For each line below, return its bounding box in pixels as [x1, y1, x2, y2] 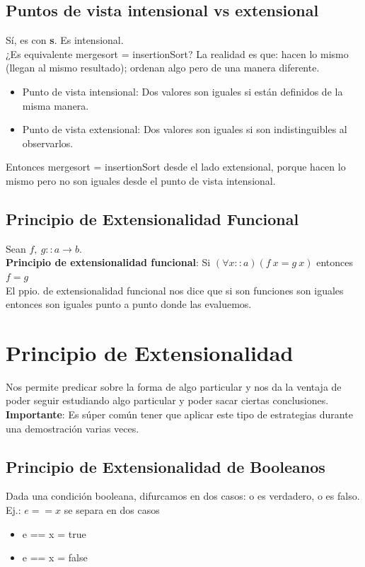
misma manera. [22, 98, 89, 113]
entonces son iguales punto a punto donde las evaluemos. [6, 297, 252, 311]
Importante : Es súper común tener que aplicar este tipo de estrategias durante [6, 407, 353, 422]
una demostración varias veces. [6, 420, 139, 435]
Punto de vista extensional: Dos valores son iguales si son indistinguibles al [22, 122, 347, 137]
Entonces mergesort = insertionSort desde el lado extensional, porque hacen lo [6, 159, 346, 174]
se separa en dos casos [64, 503, 160, 517]
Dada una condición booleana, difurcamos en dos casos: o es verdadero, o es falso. [6, 488, 360, 503]
